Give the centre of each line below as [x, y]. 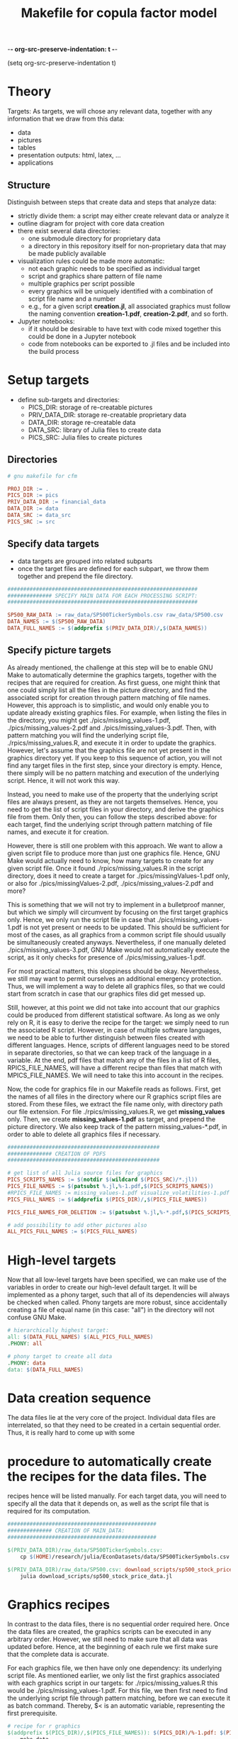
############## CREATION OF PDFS [57, 1154]
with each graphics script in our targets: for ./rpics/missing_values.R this [113, 1683]
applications [35, 163]
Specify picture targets [59, 650]
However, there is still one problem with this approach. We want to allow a [115, 845]
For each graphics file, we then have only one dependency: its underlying [114, 1668]
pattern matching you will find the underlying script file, [88, 735]
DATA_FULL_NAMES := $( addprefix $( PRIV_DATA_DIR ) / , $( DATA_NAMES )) [107, 628]
